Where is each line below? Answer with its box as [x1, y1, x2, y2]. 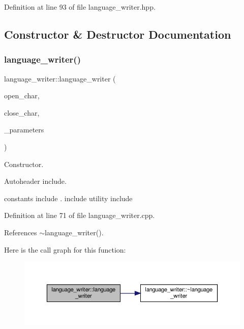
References [4, 227, 37, 237]
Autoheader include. [4, 176, 67, 186]
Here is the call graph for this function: [4, 244, 126, 255]
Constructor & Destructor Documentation [4, 26, 231, 42]
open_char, [4, 90, 40, 101]
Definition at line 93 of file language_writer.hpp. [4, 2, 156, 12]
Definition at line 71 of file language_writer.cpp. [4, 210, 155, 221]
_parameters [4, 124, 44, 135]
